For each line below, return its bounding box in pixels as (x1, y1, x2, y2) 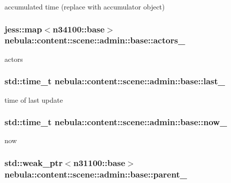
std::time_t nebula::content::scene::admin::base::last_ (4, 75, 225, 87)
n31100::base (73, 156, 125, 169)
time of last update (4, 94, 63, 105)
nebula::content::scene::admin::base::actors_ (4, 34, 185, 46)
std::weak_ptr (4, 156, 63, 169)
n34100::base (52, 22, 105, 35)
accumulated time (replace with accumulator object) (4, 1, 165, 11)
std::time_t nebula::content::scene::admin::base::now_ (4, 116, 227, 128)
